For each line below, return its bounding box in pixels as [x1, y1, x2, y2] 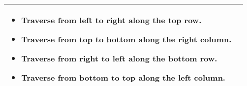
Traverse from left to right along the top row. [21, 14, 202, 26]
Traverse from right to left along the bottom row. [21, 53, 217, 64]
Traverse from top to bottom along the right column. [21, 33, 232, 45]
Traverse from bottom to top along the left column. [21, 72, 225, 83]
